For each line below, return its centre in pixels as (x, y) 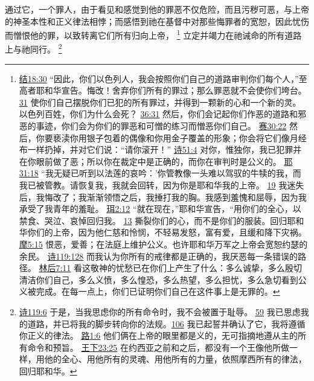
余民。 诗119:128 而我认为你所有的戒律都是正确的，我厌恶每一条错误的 (159, 256)
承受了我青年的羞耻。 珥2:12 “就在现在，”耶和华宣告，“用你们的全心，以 (160, 209)
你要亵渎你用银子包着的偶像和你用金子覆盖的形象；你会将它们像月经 (171, 137)
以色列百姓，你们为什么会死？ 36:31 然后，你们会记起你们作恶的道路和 (159, 114)
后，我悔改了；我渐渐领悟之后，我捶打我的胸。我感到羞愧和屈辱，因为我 (163, 197)
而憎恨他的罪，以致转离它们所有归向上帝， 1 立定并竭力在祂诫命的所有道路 (153, 34)
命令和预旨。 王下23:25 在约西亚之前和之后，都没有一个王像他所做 (159, 347)
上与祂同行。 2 (34, 48)
